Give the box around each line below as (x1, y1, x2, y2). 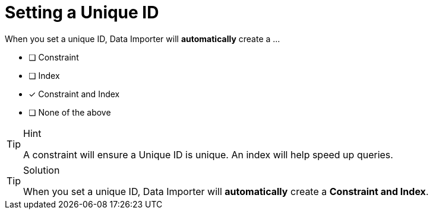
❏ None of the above (29, 107, 111, 117)
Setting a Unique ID (5, 2, 159, 23)
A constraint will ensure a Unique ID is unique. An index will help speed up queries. (23, 148, 393, 161)
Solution (23, 164, 60, 176)
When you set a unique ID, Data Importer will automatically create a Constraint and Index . (23, 185, 429, 197)
